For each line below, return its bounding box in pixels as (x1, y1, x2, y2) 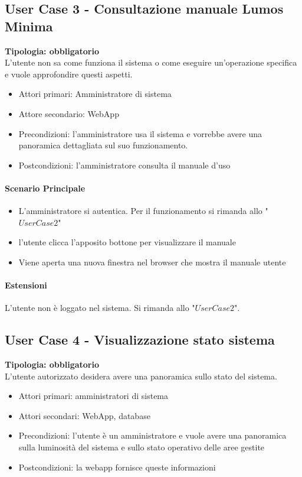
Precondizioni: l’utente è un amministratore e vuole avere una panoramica (18, 429, 287, 442)
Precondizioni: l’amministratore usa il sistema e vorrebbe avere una (18, 127, 262, 139)
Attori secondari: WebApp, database (18, 409, 150, 421)
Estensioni (5, 279, 47, 291)
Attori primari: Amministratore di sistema (18, 87, 172, 100)
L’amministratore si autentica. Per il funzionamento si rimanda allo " (18, 205, 268, 217)
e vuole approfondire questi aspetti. (5, 67, 133, 80)
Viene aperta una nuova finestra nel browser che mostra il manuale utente (18, 255, 286, 268)
